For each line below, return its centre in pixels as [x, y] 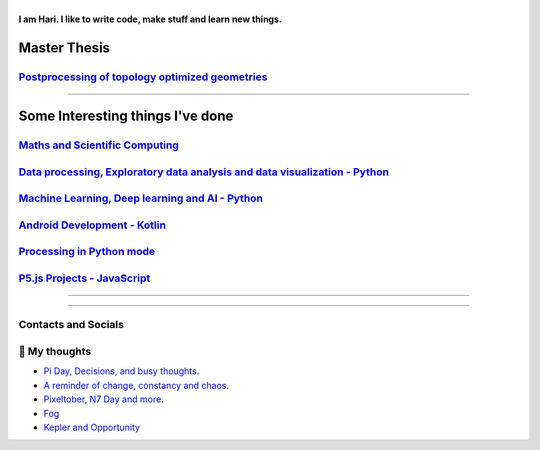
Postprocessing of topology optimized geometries [143, 77]
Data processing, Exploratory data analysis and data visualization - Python [204, 172]
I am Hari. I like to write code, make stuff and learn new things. [150, 19]
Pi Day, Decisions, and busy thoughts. [121, 371]
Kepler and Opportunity [91, 427]
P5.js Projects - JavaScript [84, 278]
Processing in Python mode [86, 252]
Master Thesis [64, 47]
